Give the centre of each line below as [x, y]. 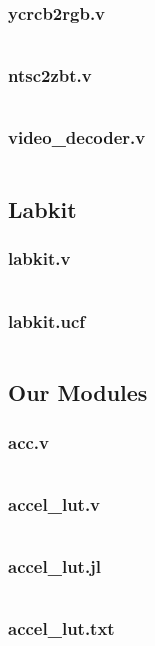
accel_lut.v [54, 503]
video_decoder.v [77, 137]
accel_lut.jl [55, 566]
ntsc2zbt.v [50, 75]
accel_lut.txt [61, 628]
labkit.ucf [47, 320]
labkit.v [39, 258]
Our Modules [78, 392]
